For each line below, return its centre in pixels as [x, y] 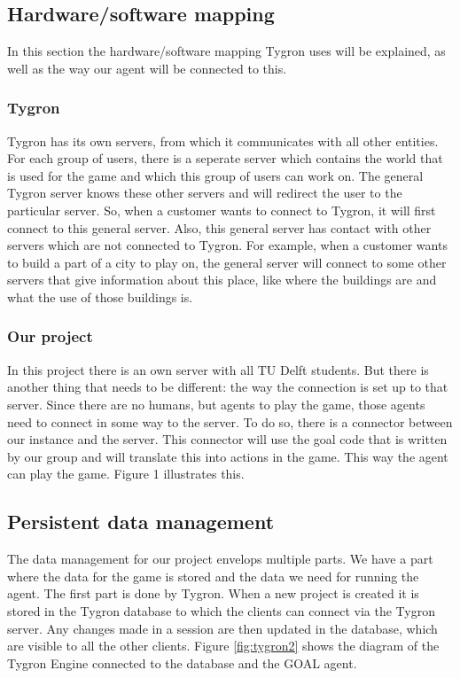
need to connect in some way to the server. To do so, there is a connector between [230, 421]
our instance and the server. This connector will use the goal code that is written [227, 439]
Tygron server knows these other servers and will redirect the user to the [205, 193]
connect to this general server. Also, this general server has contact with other [219, 227]
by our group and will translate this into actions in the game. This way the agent [228, 456]
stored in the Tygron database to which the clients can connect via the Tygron [221, 610]
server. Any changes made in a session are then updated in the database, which [222, 628]
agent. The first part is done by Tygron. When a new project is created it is [213, 593]
